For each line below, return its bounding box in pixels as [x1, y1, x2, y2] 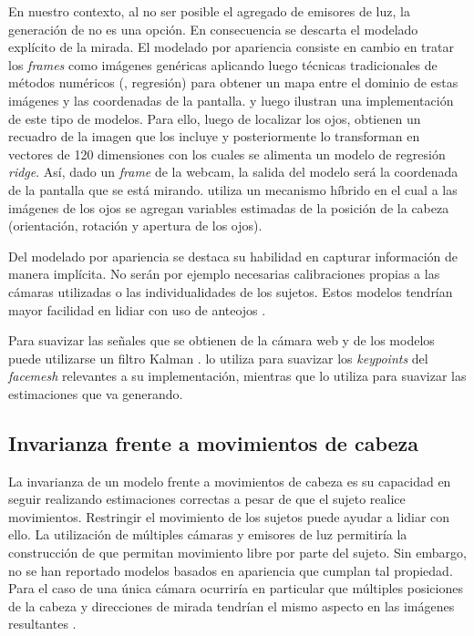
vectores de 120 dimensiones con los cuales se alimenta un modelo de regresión [8, 144, 446, 163]
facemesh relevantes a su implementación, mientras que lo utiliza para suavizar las [8, 366, 467, 385]
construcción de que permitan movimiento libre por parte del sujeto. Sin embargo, [8, 543, 467, 562]
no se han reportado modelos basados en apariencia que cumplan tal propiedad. [8, 560, 453, 580]
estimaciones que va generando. [8, 384, 183, 403]
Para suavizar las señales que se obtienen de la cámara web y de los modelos [8, 331, 435, 350]
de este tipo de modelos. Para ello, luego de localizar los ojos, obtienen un [8, 108, 421, 128]
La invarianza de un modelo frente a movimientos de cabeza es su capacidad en [8, 471, 451, 490]
